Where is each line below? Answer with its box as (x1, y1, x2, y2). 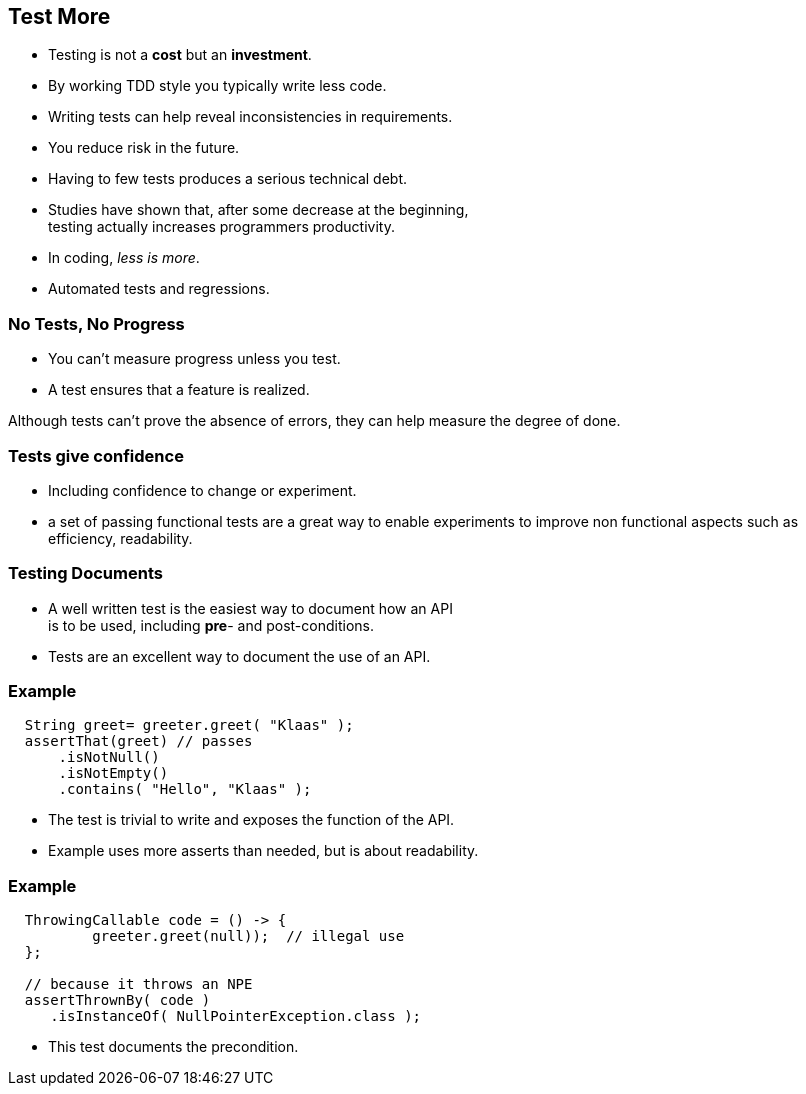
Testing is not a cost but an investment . (48, 46, 312, 64)
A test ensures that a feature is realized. (48, 381, 310, 399)
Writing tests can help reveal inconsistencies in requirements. (48, 108, 453, 126)
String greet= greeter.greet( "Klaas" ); (24, 717, 354, 734)
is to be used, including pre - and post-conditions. (48, 616, 374, 634)
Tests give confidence (8, 445, 184, 466)
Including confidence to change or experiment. (48, 481, 357, 499)
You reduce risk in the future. (48, 139, 240, 157)
